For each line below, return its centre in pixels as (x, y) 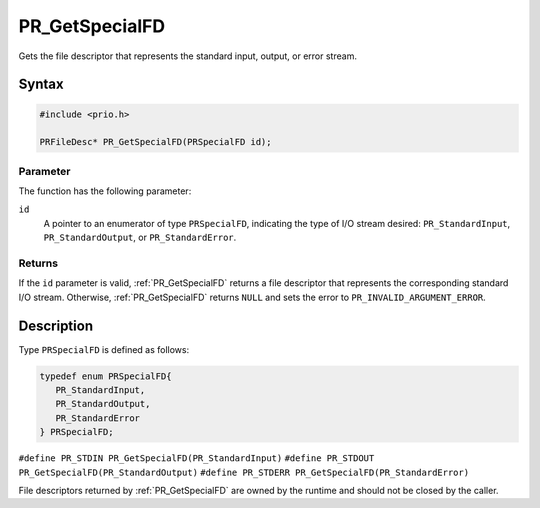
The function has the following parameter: (105, 191)
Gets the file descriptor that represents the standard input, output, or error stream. (187, 56)
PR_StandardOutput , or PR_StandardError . (140, 237)
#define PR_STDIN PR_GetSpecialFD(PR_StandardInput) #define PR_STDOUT (196, 458)
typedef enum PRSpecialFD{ (105, 376)
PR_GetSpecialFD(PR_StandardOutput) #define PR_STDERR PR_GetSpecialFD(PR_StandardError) (244, 472)
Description (56, 325)
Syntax (41, 84)
